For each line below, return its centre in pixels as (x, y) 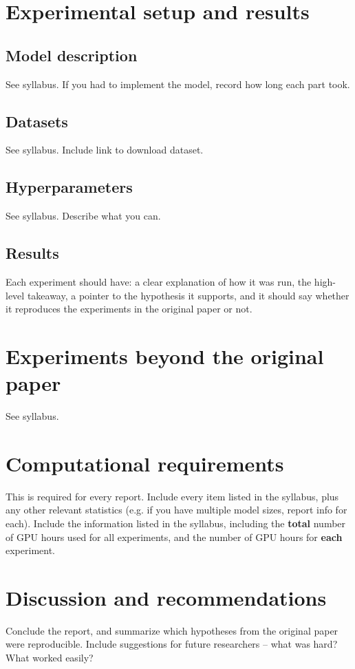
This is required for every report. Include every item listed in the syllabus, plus (172, 496)
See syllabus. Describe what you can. (83, 216)
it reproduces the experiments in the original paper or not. (129, 309)
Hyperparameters (69, 187)
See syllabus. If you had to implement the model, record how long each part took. (178, 84)
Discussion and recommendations (166, 597)
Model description (72, 55)
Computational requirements (145, 463)
